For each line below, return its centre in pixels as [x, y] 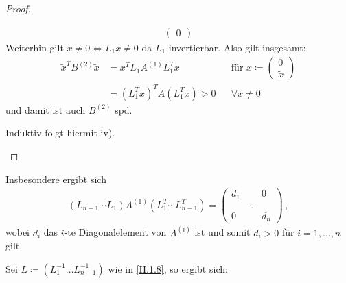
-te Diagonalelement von [115, 232]
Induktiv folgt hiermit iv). [60, 133]
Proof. [18, 8]
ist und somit [222, 232]
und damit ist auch [46, 109]
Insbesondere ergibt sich [56, 179]
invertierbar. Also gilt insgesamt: [237, 47]
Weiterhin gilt [35, 47]
